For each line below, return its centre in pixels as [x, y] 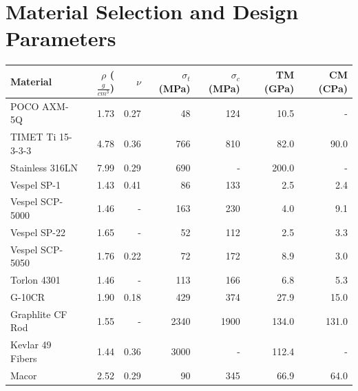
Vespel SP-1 [35, 184]
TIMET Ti [33, 137]
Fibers [24, 358]
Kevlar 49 [31, 345]
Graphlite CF [39, 314]
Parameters [61, 38]
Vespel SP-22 [38, 232]
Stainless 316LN [44, 167]
